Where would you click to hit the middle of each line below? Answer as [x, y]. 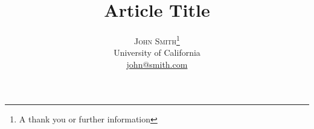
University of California [157, 52]
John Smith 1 [157, 40]
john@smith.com [157, 64]
